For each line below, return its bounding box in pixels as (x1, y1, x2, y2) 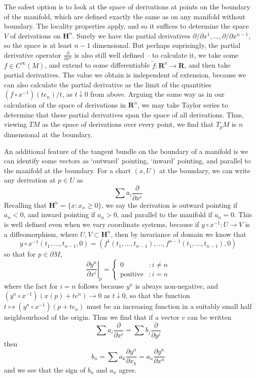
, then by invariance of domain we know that (110, 228, 247, 239)
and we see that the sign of (4, 364, 86, 375)
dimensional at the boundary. (4, 129, 93, 139)
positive (120, 270, 144, 278)
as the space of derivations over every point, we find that (42, 119, 214, 129)
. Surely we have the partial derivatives (72, 30, 190, 40)
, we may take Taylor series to (137, 100, 228, 110)
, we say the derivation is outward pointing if (101, 199, 237, 210)
